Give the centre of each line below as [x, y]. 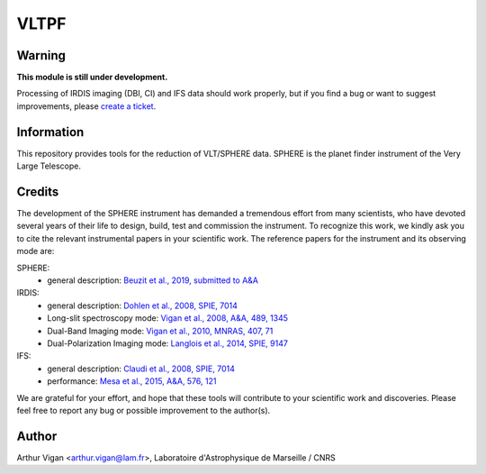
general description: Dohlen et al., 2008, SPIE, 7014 [143, 305]
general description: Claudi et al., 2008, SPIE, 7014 [141, 369]
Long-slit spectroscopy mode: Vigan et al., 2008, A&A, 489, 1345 [167, 318]
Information [50, 132]
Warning [41, 55]
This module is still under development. [92, 77]
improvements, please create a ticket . [86, 106]
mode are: [36, 251]
